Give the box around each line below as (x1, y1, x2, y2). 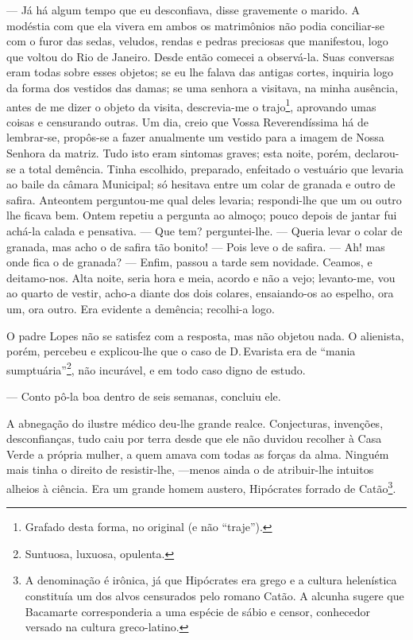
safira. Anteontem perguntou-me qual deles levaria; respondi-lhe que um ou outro (6, 191, 402, 208)
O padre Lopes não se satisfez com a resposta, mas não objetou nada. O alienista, (6, 327, 404, 343)
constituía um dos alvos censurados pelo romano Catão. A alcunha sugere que (25, 587, 404, 603)
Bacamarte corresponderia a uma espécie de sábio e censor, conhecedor (25, 603, 371, 619)
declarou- (354, 145, 399, 161)
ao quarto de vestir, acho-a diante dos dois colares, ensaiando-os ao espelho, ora (6, 285, 394, 301)
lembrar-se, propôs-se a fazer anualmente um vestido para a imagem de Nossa (6, 129, 384, 145)
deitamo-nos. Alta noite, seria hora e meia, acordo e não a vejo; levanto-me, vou (6, 269, 396, 285)
